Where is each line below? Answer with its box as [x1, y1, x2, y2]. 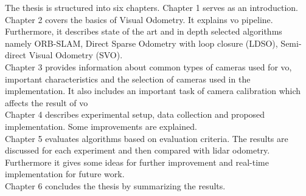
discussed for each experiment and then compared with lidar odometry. [5, 144, 270, 157]
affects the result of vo [5, 96, 88, 109]
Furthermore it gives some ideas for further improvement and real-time [5, 155, 269, 168]
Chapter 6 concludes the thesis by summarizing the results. [5, 179, 226, 192]
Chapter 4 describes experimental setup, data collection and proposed [5, 108, 265, 121]
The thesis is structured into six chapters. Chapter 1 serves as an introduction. [5, 1, 298, 13]
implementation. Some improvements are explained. [5, 120, 197, 132]
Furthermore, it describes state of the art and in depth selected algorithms [5, 25, 282, 38]
